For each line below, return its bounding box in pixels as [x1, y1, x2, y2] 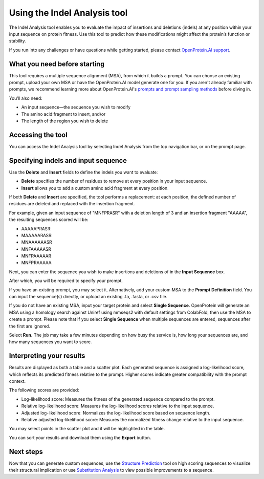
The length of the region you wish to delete [21, 118, 109, 124]
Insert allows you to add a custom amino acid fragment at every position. [21, 185, 169, 191]
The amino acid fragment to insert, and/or [21, 111, 106, 117]
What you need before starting [9, 60, 105, 68]
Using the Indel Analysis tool [9, 7, 128, 18]
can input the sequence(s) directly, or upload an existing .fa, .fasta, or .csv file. [9, 294, 168, 300]
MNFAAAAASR [21, 246, 51, 252]
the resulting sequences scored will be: [9, 217, 88, 222]
